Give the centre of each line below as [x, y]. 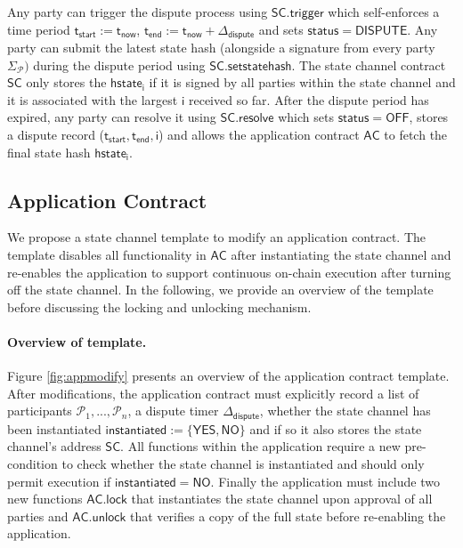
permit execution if [59, 481]
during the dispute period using [119, 64]
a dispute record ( [56, 135]
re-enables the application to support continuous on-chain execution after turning [229, 272]
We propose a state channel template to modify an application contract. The [217, 237]
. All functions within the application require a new [260, 446]
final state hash [49, 152]
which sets [306, 117]
